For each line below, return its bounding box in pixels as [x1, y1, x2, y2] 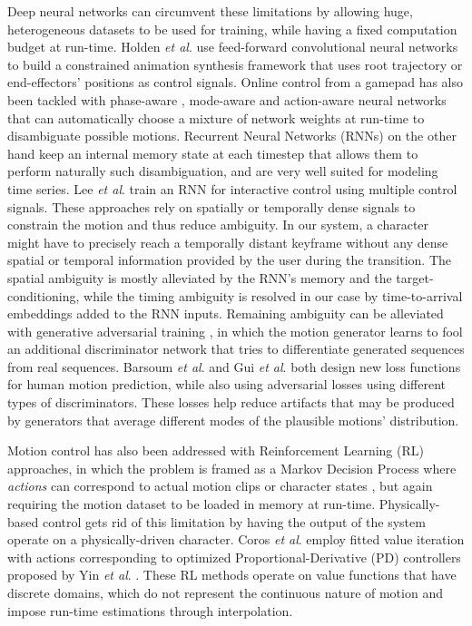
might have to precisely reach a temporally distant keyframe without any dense [7, 232, 448, 251]
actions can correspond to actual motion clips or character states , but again [7, 476, 433, 495]
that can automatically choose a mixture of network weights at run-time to [7, 108, 425, 127]
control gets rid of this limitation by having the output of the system [42, 512, 426, 531]
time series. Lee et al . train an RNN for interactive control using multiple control [7, 179, 457, 198]
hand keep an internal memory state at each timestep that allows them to [7, 143, 418, 162]
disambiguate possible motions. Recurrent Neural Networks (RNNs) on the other [7, 126, 457, 145]
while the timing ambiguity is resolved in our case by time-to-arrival [84, 286, 463, 305]
